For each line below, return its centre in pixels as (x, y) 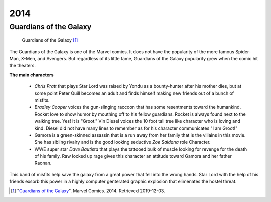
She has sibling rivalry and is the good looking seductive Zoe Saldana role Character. (122, 142)
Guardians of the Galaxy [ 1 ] (50, 40)
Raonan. (43, 163)
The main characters (31, 75)
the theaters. (23, 66)
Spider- (243, 51)
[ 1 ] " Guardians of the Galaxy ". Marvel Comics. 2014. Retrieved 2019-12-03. (88, 191)
